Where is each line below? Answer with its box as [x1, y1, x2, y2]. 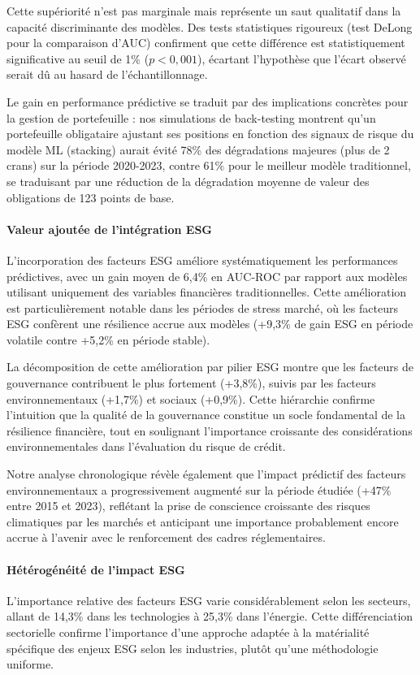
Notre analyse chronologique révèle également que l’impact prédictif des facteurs [6, 465, 406, 482]
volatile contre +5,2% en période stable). [6, 331, 210, 348]
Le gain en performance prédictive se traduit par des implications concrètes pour [6, 93, 409, 110]
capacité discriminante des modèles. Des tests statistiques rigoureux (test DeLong [6, 18, 413, 35]
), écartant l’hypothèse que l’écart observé [197, 50, 406, 67]
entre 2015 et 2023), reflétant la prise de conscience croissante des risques [6, 497, 370, 514]
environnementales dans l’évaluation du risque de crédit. [6, 438, 286, 455]
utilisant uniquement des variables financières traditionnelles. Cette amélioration [6, 283, 407, 301]
